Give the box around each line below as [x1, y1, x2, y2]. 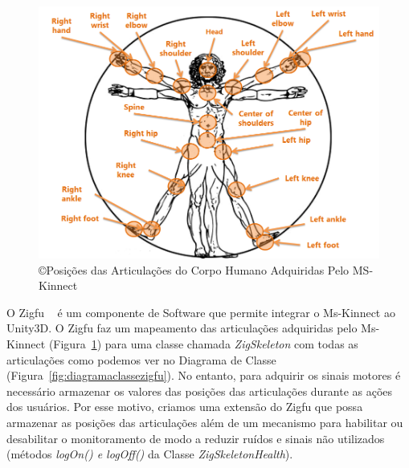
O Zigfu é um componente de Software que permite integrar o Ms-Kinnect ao [6, 303, 395, 320]
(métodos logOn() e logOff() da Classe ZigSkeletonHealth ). [6, 446, 293, 462]
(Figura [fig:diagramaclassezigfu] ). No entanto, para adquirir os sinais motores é [6, 367, 401, 384]
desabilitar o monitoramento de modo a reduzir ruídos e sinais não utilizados [6, 429, 385, 446]
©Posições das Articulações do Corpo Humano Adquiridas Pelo [39, 261, 350, 278]
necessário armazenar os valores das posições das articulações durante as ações [6, 382, 393, 399]
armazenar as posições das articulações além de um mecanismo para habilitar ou [6, 414, 403, 431]
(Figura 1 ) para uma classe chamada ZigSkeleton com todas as [48, 336, 358, 352]
